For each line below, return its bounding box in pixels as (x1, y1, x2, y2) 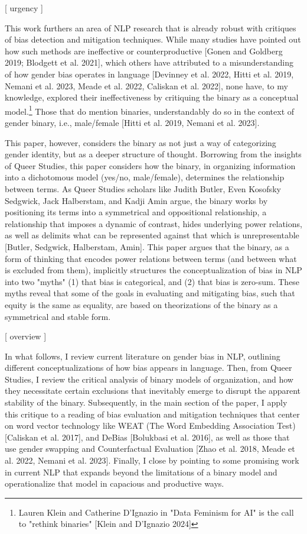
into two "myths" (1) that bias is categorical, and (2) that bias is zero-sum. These (5, 275, 300, 287)
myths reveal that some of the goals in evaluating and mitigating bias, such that (5, 287, 295, 299)
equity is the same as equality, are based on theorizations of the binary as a (5, 298, 278, 310)
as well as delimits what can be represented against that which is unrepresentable (5, 229, 299, 241)
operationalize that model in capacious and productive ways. (5, 477, 224, 490)
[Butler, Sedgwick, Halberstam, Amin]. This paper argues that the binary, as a (5, 240, 289, 253)
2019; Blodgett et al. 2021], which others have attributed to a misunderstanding (5, 56, 294, 69)
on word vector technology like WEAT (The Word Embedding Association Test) (5, 419, 296, 432)
